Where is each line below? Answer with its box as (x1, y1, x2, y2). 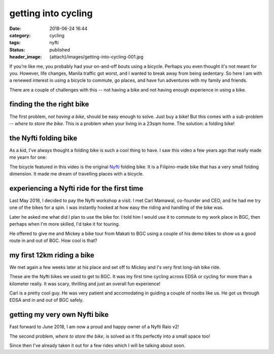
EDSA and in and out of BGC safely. (9, 297, 84, 303)
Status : (9, 46, 25, 53)
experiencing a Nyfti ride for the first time (9, 184, 144, 193)
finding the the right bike (9, 100, 89, 109)
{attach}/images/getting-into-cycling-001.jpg (49, 54, 144, 60)
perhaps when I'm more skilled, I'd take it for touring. (9, 221, 120, 227)
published (49, 46, 71, 53)
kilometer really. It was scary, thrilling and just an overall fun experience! (9, 280, 161, 287)
